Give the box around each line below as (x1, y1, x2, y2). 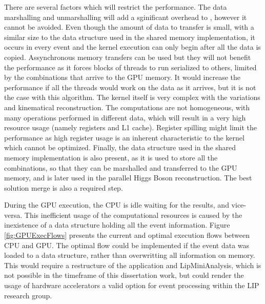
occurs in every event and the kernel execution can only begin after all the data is (4, 42, 261, 52)
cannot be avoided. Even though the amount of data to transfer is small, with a (4, 22, 254, 32)
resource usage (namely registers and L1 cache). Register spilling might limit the (4, 122, 257, 133)
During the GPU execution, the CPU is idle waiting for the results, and (4, 199, 229, 210)
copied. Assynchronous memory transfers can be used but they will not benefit (4, 51, 251, 62)
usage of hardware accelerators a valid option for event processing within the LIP (4, 280, 259, 291)
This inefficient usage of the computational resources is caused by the (24, 209, 242, 220)
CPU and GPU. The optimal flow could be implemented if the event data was (4, 239, 250, 250)
